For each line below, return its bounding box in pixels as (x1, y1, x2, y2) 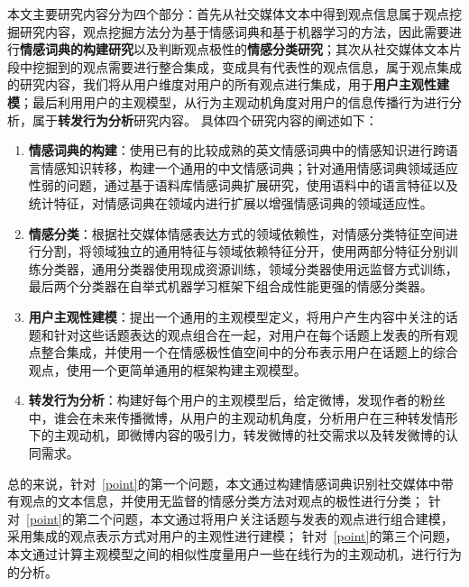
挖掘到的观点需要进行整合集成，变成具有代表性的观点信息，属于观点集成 (32, 57, 462, 76)
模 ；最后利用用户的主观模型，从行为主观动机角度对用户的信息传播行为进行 (7, 92, 449, 111)
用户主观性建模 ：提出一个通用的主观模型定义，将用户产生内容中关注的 (28, 307, 446, 326)
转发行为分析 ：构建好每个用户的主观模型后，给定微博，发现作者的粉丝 (28, 390, 446, 409)
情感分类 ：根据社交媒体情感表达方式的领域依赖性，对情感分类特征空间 (28, 224, 446, 243)
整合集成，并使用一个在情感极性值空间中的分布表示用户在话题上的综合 (41, 343, 458, 362)
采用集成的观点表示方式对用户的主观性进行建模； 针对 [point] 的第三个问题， (7, 527, 458, 546)
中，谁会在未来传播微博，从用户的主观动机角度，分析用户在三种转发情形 (28, 408, 458, 426)
